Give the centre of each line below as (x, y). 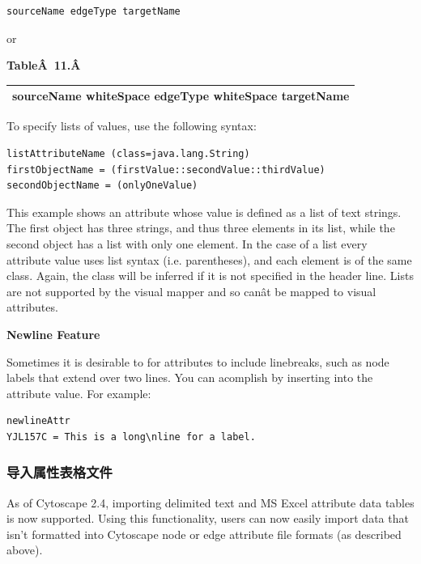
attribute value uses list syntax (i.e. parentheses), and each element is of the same (209, 259)
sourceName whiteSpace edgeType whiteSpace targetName (181, 96)
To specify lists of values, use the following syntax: (132, 126)
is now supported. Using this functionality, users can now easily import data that (208, 518)
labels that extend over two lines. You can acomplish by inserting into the (190, 377)
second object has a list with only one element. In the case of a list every (187, 243)
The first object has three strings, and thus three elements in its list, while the (201, 228)
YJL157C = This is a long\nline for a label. (131, 437)
